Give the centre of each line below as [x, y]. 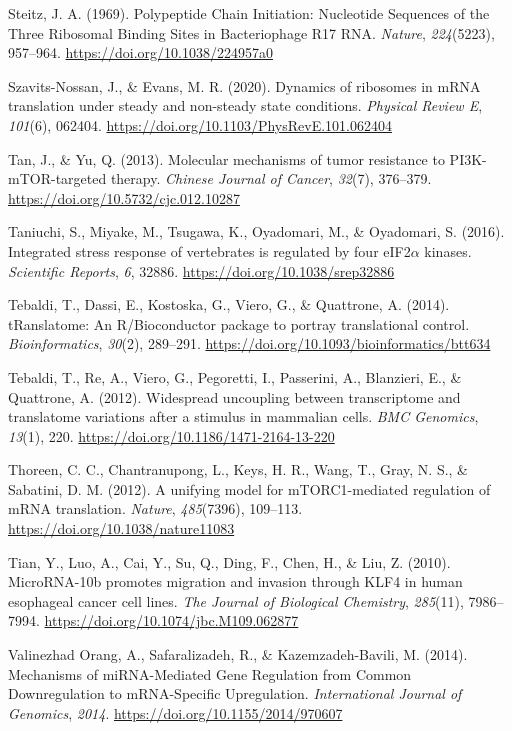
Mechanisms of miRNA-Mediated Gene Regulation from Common [210, 673]
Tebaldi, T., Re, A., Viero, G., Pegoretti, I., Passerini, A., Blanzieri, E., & [235, 376]
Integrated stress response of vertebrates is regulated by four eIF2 [209, 250]
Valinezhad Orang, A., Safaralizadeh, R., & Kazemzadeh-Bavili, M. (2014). [238, 654]
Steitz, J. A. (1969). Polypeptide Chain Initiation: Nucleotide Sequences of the [249, 13]
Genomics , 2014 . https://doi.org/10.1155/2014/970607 [175, 712]
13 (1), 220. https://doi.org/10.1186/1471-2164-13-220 [171, 435]
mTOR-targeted [57, 178]
